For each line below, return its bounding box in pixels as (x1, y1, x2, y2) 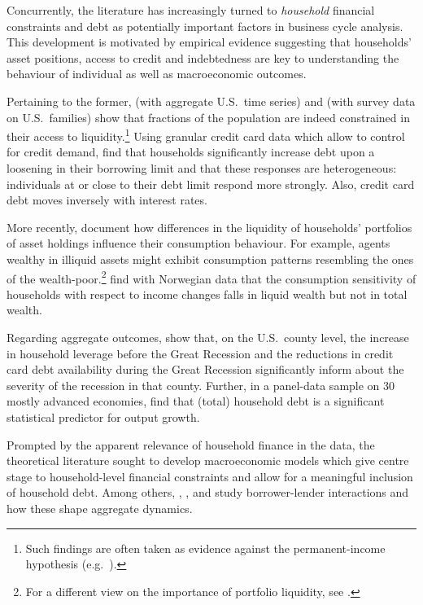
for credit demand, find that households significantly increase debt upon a (7, 143, 375, 160)
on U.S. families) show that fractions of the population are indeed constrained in (7, 108, 410, 125)
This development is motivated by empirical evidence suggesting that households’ (7, 33, 412, 50)
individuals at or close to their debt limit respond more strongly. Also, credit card (7, 175, 415, 192)
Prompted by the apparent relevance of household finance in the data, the (7, 436, 375, 453)
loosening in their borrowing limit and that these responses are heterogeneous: (7, 160, 397, 176)
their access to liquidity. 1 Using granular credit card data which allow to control (7, 125, 405, 144)
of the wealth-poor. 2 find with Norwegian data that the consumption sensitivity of (7, 267, 416, 287)
